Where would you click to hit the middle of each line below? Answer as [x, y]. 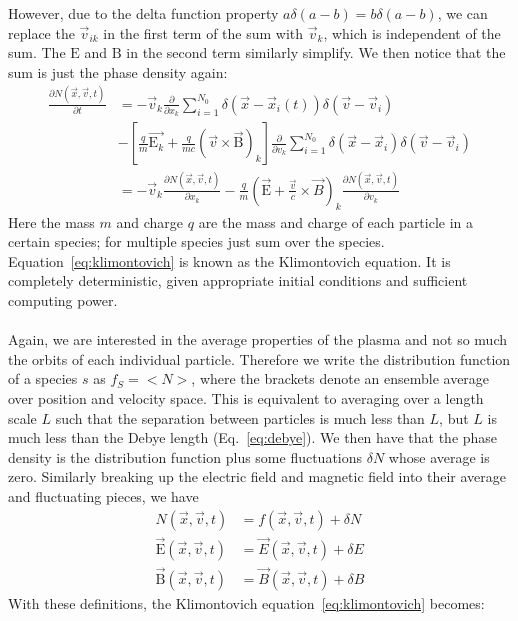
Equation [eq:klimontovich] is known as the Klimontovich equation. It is [229, 260]
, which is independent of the [412, 32]
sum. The [37, 52]
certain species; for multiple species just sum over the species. [196, 241]
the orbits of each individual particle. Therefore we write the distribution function [259, 358]
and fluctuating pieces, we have [103, 495]
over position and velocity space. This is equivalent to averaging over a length [246, 397]
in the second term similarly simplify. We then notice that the [316, 52]
